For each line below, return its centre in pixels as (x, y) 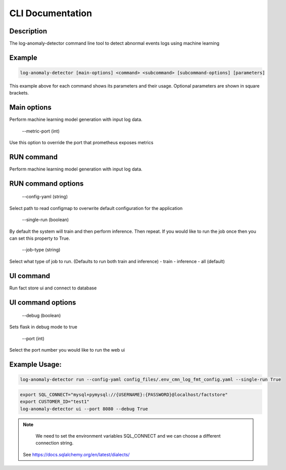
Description (28, 31)
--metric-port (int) (41, 131)
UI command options (43, 302)
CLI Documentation (51, 13)
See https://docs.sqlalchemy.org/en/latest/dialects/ (76, 454)
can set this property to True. (40, 238)
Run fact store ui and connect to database (53, 288)
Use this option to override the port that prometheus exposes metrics (81, 143)
